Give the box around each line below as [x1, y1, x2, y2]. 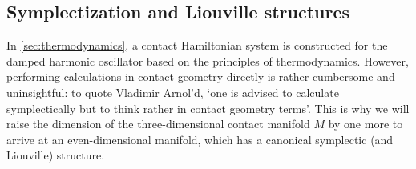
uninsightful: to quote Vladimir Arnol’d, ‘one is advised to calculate [6, 83, 339, 100]
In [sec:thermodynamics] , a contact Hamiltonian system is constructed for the [6, 37, 388, 54]
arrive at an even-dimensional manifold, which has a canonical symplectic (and [6, 131, 394, 147]
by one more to [328, 115, 403, 132]
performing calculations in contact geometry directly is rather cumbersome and [6, 68, 395, 85]
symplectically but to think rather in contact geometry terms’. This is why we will [6, 99, 410, 116]
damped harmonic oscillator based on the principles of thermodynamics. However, [6, 52, 409, 69]
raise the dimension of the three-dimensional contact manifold [6, 115, 310, 132]
